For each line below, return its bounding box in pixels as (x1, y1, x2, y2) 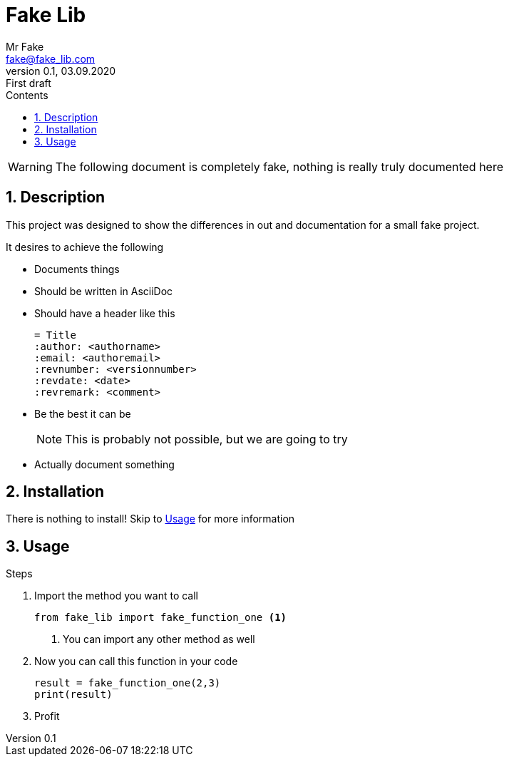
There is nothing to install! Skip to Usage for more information (6, 513, 295, 525)
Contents (6, 88, 48, 101)
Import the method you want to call (34, 589, 199, 602)
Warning (8, 159, 53, 174)
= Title (34, 329, 77, 341)
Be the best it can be (34, 407, 131, 420)
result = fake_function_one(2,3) (34, 677, 221, 689)
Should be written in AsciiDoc (34, 284, 173, 297)
